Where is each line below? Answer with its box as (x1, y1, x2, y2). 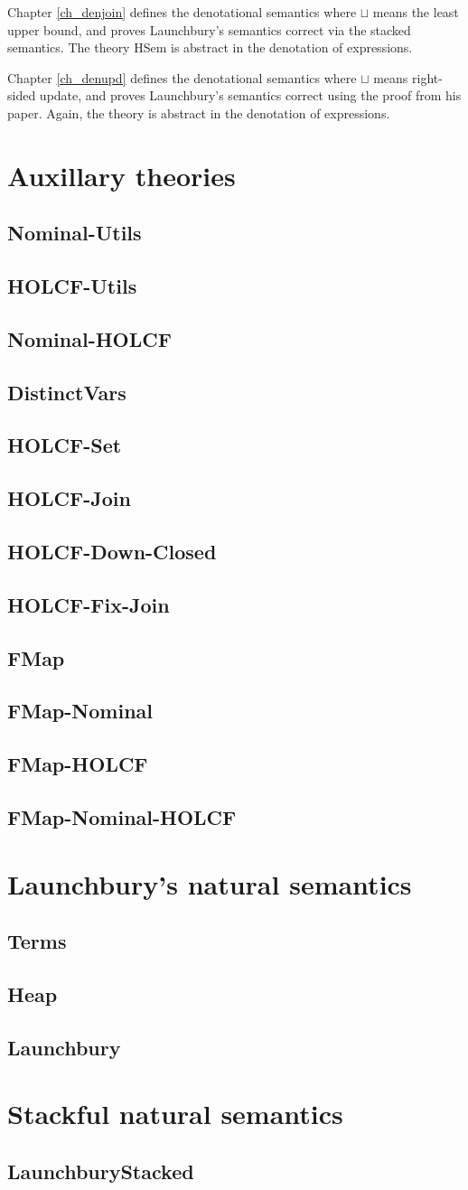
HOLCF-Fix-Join (7, 590, 170, 618)
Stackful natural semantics (7, 1095, 343, 1132)
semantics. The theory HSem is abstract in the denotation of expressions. (7, 38, 413, 57)
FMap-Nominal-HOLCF (7, 802, 237, 830)
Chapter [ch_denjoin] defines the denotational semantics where (7, 3, 357, 21)
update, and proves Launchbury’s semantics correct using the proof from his (39, 86, 462, 105)
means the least (372, 3, 459, 21)
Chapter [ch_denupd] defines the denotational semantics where (7, 68, 357, 87)
